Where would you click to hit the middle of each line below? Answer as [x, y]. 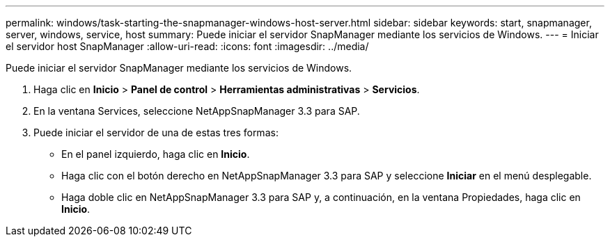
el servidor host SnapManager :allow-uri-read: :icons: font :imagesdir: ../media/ [187, 46]
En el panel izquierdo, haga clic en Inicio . [156, 154]
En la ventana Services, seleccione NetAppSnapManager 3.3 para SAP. [197, 111]
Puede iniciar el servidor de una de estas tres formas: [156, 132]
